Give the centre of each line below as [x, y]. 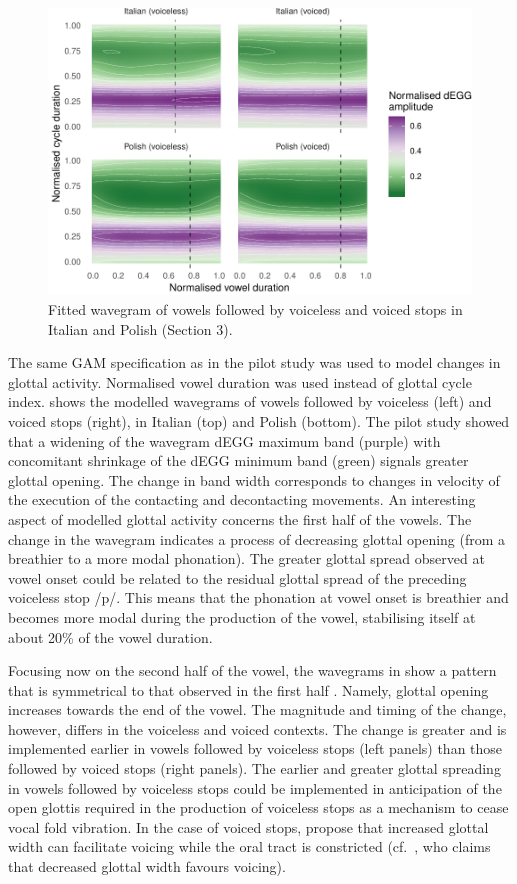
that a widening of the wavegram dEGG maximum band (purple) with [224, 440]
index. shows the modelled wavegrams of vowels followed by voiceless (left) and [250, 401]
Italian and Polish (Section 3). [140, 328]
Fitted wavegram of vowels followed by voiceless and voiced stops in [255, 309]
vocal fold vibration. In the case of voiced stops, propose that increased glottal [248, 826]
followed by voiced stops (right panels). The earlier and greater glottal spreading [254, 768]
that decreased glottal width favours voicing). [147, 866]
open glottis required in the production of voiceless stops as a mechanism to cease [258, 807]
